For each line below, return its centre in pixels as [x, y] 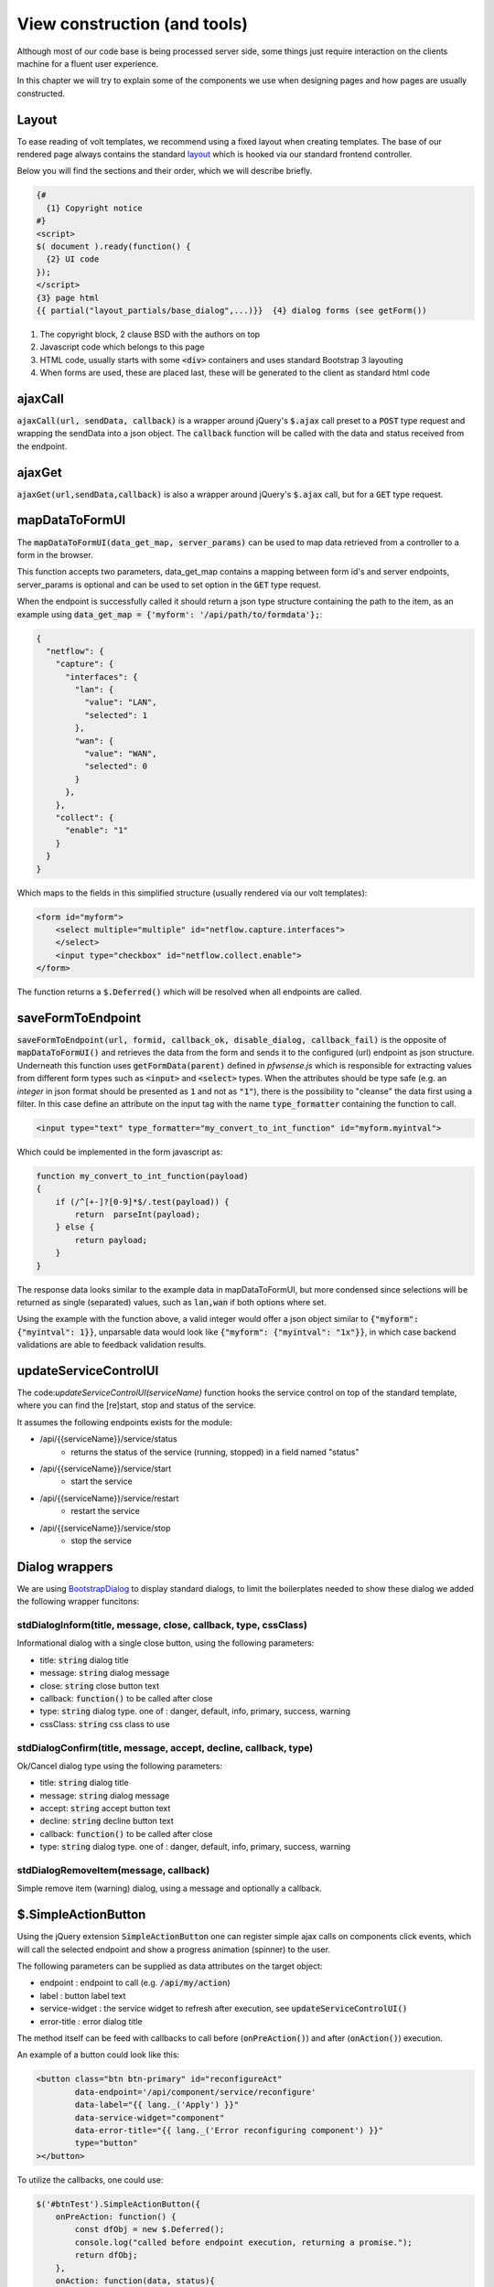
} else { [75, 1227]
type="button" [106, 2143]
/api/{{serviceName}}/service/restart [109, 1498]
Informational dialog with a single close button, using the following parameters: [166, 1643]
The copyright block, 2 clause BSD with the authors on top [150, 334]
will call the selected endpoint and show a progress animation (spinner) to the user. [174, 1949]
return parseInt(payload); [138, 1215]
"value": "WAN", [120, 754]
